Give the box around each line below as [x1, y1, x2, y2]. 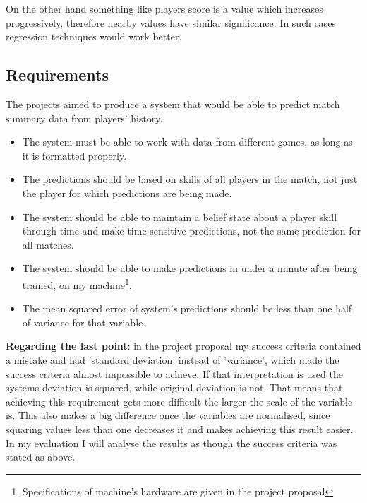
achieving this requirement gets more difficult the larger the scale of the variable [6, 393, 353, 408]
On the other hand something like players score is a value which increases [6, 1, 323, 16]
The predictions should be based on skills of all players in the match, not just [22, 172, 358, 187]
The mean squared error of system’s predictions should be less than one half [22, 301, 352, 316]
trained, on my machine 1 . [22, 275, 132, 292]
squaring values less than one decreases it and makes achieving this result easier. [6, 421, 354, 436]
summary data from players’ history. [6, 110, 163, 125]
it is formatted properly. [22, 148, 127, 162]
